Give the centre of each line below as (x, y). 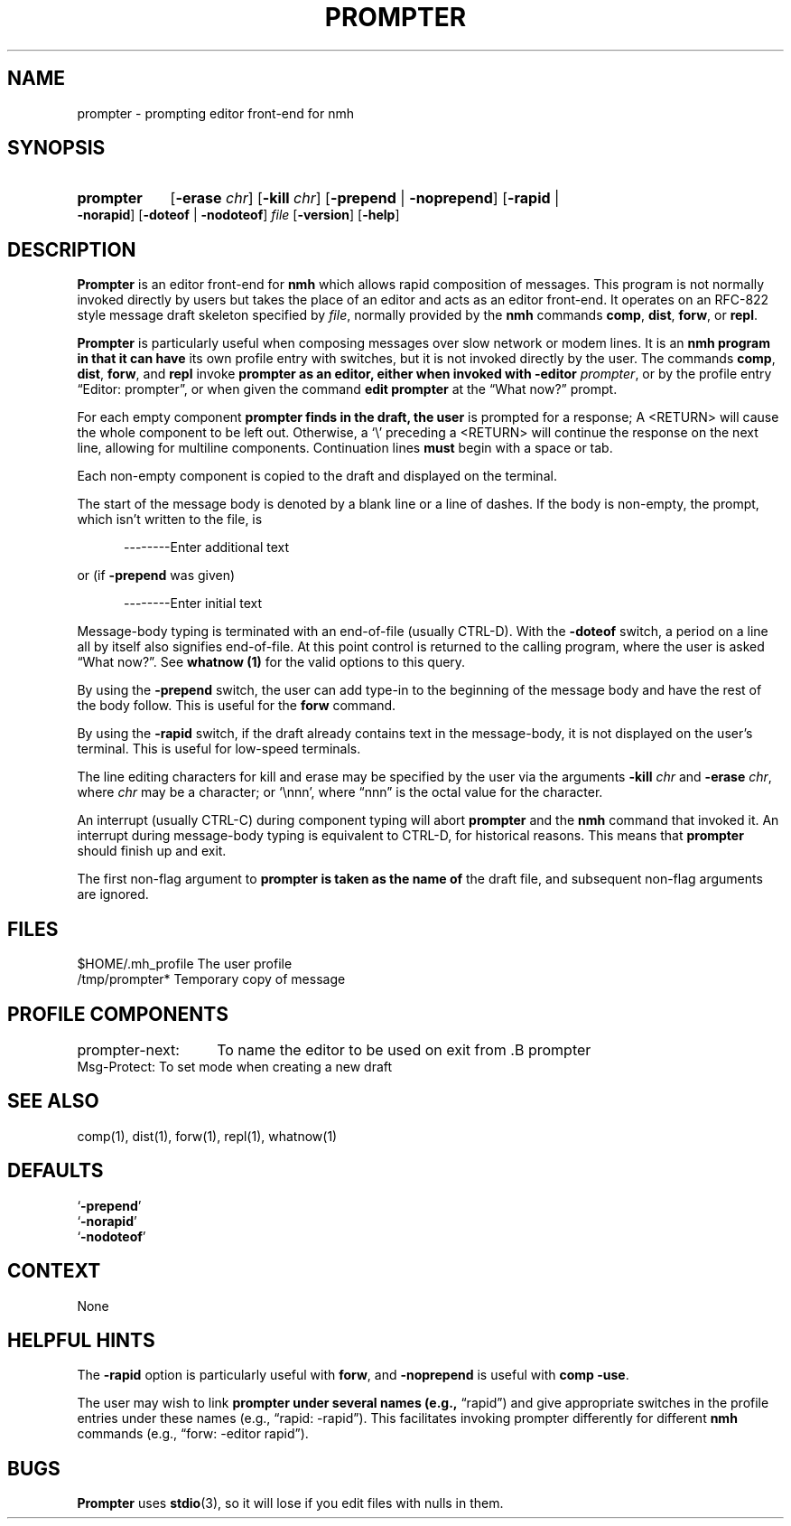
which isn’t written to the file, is (170, 520)
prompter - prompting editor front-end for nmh (215, 113)
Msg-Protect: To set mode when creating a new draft (235, 1066)
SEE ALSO (53, 1101)
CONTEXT (54, 1271)
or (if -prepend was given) (156, 576)
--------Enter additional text (207, 548)
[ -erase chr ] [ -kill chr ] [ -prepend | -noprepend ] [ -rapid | (365, 198)
